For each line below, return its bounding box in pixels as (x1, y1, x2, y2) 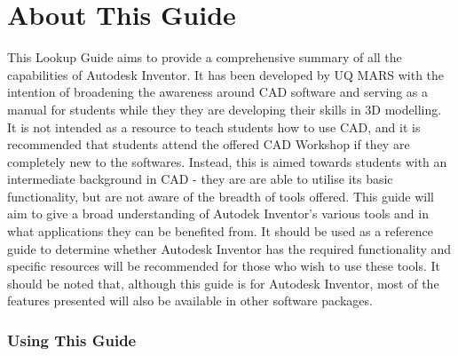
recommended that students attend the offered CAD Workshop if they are (7, 135, 410, 154)
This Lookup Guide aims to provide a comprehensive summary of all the (7, 48, 402, 67)
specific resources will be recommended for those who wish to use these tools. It (7, 257, 440, 275)
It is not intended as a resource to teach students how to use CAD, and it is (7, 117, 421, 136)
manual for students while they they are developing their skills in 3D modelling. (7, 99, 442, 118)
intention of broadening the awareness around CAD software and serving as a (7, 83, 429, 101)
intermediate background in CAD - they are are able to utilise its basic (7, 170, 393, 188)
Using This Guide (7, 328, 137, 351)
